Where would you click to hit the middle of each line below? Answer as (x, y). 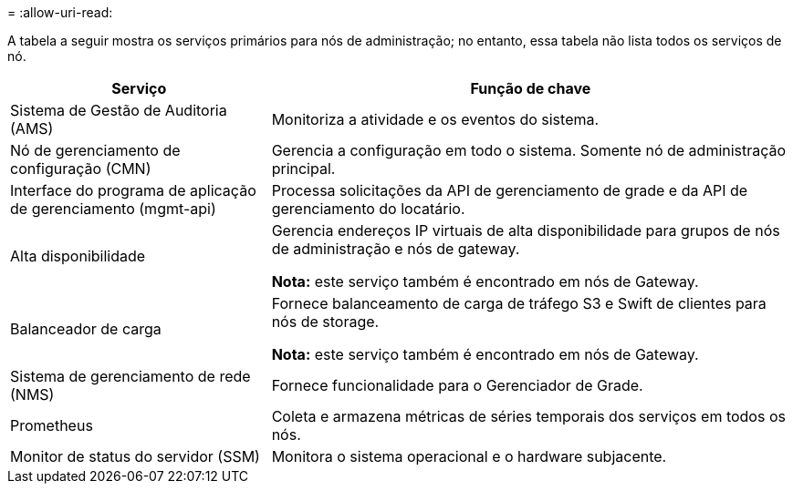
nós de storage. (325, 322)
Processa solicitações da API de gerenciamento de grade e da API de (510, 190)
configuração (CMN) (81, 169)
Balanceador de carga (86, 329)
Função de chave (531, 88)
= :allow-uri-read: (60, 12)
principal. (303, 169)
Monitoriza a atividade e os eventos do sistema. (435, 119)
